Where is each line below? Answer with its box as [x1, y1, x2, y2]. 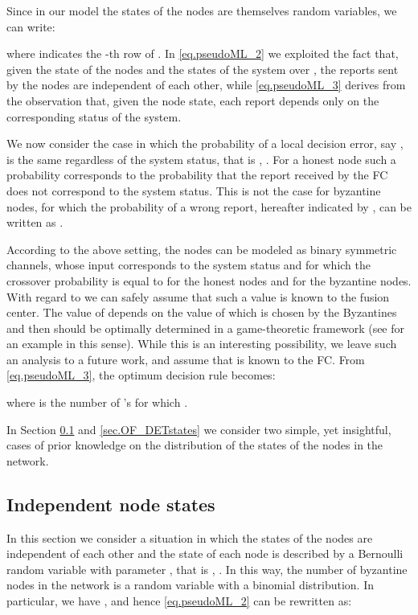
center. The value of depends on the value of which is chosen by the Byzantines [6, 304, 397, 321]
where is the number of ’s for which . [6, 394, 188, 411]
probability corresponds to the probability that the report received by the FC [6, 166, 388, 183]
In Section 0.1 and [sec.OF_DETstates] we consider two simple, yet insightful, [6, 420, 391, 437]
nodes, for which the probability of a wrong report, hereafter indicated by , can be [6, 198, 412, 215]
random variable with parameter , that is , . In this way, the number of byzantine [6, 560, 408, 577]
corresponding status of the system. [6, 108, 182, 125]
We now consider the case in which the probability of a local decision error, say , [6, 135, 404, 152]
